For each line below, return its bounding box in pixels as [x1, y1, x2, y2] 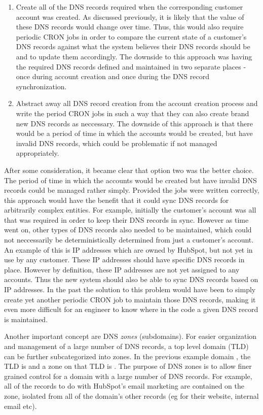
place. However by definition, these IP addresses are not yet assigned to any [4, 264, 240, 274]
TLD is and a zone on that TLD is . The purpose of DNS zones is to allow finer [4, 361, 252, 371]
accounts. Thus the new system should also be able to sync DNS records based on [4, 274, 258, 285]
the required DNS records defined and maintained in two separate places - [16, 61, 246, 72]
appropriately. [16, 148, 59, 158]
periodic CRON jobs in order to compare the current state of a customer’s [16, 31, 247, 42]
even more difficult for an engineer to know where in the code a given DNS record [4, 304, 258, 315]
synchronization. [16, 81, 67, 91]
